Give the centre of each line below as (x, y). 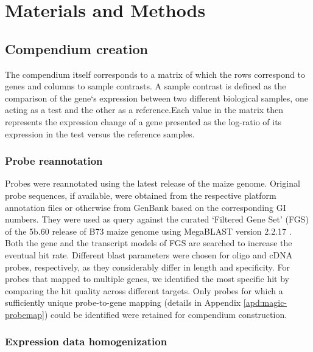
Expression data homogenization (86, 341)
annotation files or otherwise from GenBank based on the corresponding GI (146, 207)
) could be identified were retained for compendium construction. (166, 314)
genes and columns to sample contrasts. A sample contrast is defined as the (146, 86)
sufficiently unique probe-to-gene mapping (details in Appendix (123, 302)
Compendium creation (76, 48)
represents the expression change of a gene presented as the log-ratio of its (143, 121)
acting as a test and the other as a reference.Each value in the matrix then (144, 110)
